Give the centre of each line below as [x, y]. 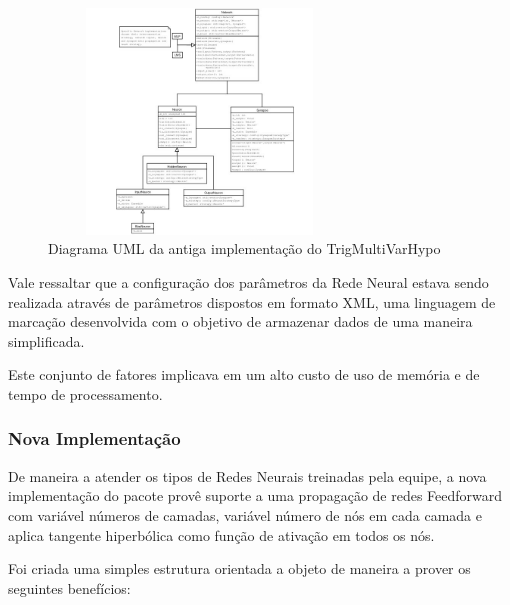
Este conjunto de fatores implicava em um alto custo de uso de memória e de [244, 374]
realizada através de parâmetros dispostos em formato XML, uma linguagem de [252, 301]
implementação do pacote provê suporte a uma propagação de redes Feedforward [255, 495]
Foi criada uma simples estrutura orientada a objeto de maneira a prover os [239, 568]
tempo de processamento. [85, 393]
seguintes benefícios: [69, 587]
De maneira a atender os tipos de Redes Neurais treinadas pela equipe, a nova [247, 475]
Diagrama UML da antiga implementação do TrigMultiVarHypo [244, 248]
